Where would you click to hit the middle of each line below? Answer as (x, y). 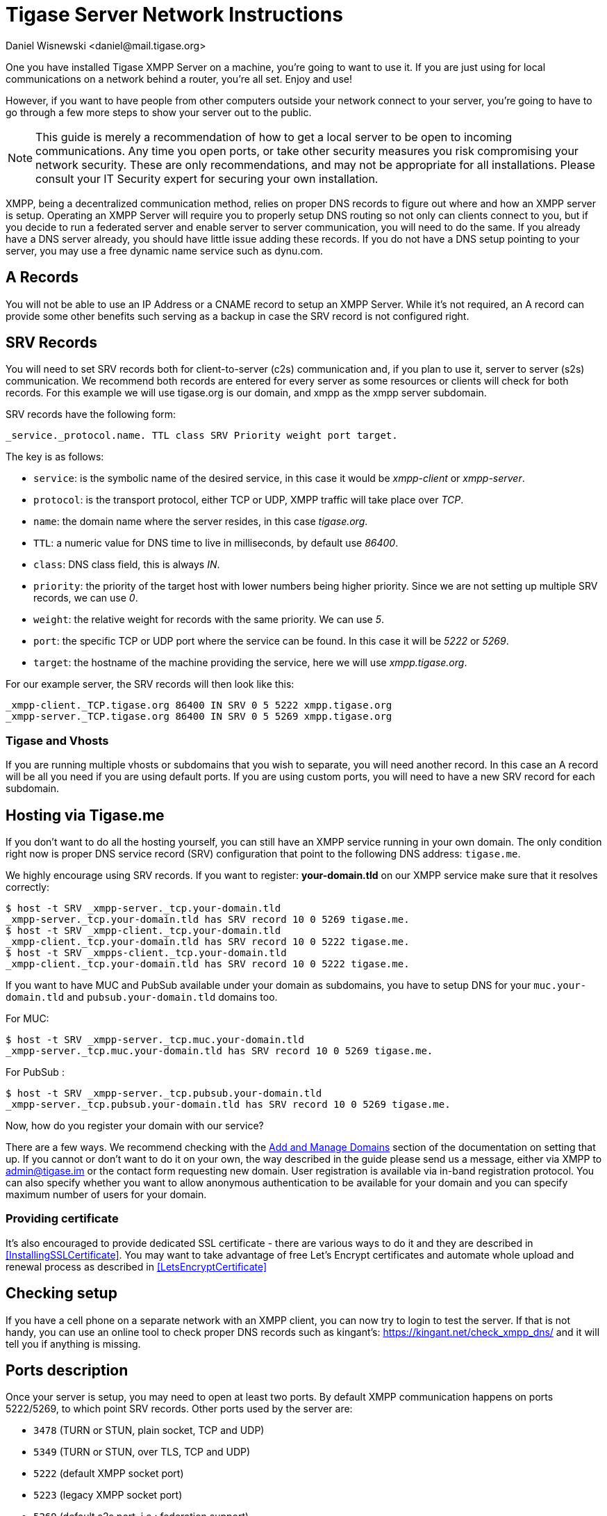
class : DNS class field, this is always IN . (127, 565)
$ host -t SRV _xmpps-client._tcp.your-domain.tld (146, 953)
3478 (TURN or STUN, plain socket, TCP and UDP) (149, 1430)
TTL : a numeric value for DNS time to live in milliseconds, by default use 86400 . (216, 543)
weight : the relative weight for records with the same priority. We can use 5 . (209, 620)
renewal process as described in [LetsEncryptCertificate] (136, 1266)
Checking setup (61, 1293)
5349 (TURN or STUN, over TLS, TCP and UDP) (142, 1452)
